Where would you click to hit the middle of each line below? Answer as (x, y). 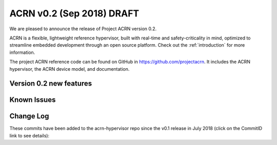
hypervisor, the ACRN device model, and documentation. (70, 69)
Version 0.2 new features (51, 84)
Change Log (29, 116)
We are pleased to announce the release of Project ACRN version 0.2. (83, 29)
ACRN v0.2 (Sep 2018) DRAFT (74, 13)
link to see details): (29, 135)
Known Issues (33, 100)
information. (22, 52)
